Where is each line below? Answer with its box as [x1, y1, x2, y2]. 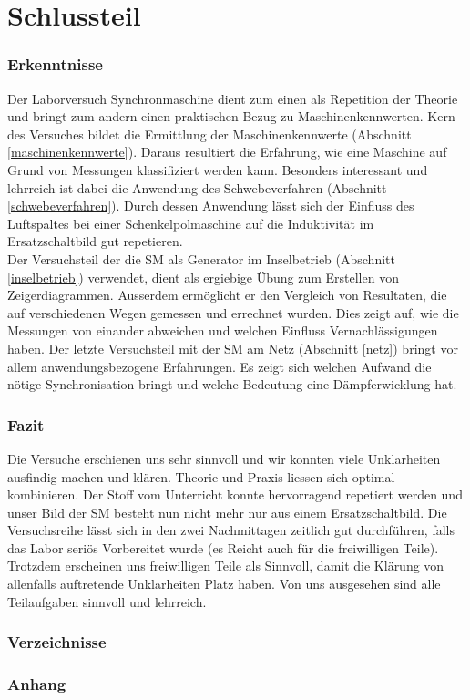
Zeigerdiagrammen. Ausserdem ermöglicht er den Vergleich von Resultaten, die [7, 285, 447, 304]
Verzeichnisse [7, 631, 107, 654]
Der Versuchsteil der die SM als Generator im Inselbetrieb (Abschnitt [7, 249, 395, 268]
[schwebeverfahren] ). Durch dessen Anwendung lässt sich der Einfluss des [7, 196, 414, 215]
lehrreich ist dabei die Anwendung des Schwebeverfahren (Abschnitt [7, 178, 387, 197]
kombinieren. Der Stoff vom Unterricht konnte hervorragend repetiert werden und [7, 485, 463, 504]
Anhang [7, 673, 66, 695]
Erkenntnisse [7, 53, 103, 76]
